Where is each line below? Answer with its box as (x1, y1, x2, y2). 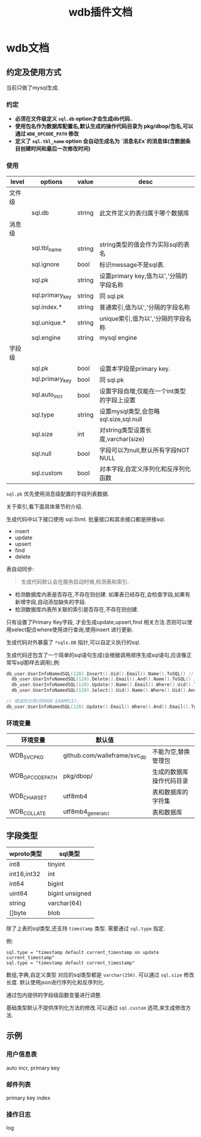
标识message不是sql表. (99, 260, 165, 269)
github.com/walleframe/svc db (63, 751, 147, 761)
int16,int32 (9, 870, 41, 878)
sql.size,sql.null (99, 415, 142, 423)
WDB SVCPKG (9, 751, 44, 761)
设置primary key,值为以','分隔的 (99, 272, 188, 280)
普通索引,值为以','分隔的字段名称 (99, 303, 190, 311)
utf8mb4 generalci (63, 807, 109, 817)
